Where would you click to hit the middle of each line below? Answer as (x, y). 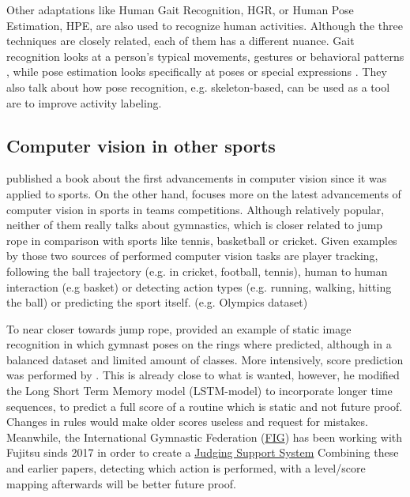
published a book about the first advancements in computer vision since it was (197, 178)
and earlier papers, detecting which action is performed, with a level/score (186, 468)
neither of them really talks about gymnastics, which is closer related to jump (195, 225)
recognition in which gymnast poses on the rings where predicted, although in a (199, 344)
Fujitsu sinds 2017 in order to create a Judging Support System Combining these (203, 452)
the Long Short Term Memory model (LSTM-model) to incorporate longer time (199, 391)
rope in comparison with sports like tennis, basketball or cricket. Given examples (202, 240)
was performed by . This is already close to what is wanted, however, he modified (203, 375)
